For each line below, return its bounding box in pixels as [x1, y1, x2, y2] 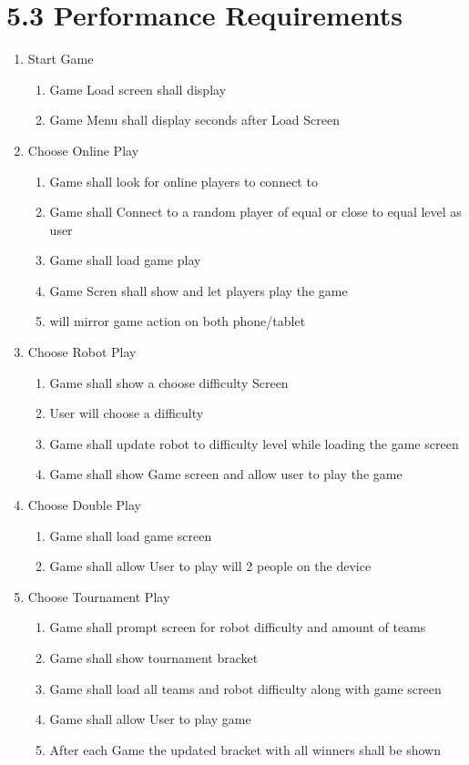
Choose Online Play [27, 140, 139, 159]
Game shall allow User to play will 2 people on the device [49, 556, 372, 576]
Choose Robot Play [27, 342, 137, 362]
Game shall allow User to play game [49, 709, 251, 729]
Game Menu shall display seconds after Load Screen [49, 110, 340, 129]
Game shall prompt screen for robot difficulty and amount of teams [49, 617, 426, 637]
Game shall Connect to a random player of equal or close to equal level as [49, 202, 462, 221]
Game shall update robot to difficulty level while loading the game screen [49, 433, 459, 453]
